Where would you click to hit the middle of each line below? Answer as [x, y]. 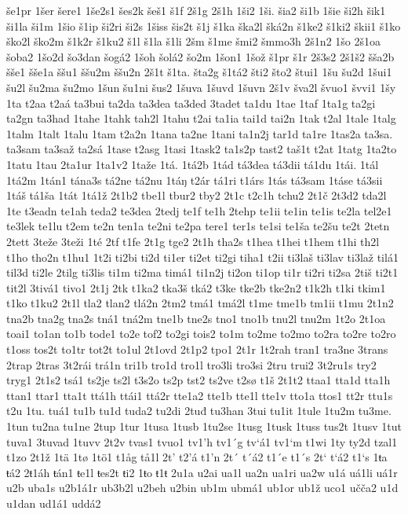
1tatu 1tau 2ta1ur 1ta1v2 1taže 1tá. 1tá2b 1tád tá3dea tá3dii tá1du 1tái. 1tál [193, 164]
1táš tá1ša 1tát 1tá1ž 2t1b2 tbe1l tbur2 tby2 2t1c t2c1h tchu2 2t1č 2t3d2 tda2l [197, 195]
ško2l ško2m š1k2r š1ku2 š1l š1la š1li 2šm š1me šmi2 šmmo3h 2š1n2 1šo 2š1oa [193, 41]
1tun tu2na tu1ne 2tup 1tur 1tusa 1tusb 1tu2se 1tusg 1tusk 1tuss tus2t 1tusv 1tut [204, 426]
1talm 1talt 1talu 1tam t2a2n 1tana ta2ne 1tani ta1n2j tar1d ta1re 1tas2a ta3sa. [200, 133]
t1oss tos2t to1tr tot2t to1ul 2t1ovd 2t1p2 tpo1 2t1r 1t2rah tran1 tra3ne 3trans [197, 349]
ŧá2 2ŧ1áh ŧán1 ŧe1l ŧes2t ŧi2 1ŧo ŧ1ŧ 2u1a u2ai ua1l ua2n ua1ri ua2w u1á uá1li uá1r [202, 472]
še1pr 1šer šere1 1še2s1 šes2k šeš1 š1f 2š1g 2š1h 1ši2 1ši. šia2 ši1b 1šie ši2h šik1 [196, 10]
